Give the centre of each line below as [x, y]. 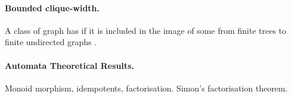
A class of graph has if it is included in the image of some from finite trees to [146, 30]
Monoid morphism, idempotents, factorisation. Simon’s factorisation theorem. [146, 88]
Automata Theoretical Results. [70, 65]
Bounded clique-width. [52, 7]
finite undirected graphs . [51, 42]
